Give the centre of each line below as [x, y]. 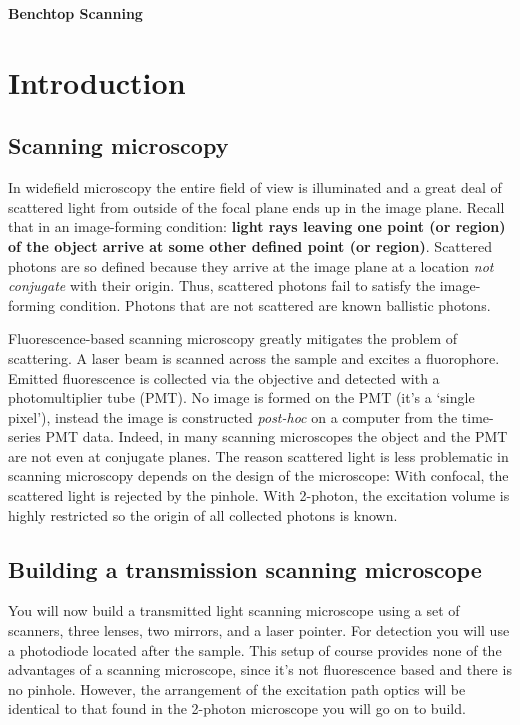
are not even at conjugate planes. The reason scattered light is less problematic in [258, 455]
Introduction [97, 81]
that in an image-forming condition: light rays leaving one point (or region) [257, 226]
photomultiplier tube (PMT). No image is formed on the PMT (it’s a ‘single [241, 397]
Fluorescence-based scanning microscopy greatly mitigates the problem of [233, 338]
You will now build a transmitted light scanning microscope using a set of [234, 610]
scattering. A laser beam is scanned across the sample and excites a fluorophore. [254, 357]
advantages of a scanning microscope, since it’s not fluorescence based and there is [260, 669]
